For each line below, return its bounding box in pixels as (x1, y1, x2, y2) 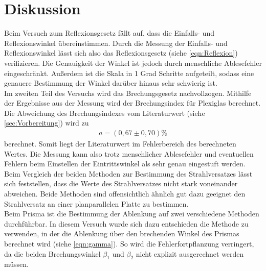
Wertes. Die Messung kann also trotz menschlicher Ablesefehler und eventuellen (4, 148, 254, 159)
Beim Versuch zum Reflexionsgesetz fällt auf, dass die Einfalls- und (4, 28, 214, 38)
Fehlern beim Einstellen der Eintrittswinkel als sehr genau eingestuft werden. (4, 158, 246, 169)
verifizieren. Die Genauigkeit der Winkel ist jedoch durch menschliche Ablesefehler (4, 57, 262, 68)
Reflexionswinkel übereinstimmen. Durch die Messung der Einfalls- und (4, 37, 228, 48)
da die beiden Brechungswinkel (4, 248, 101, 259)
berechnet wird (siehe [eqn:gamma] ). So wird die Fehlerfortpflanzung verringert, (4, 238, 254, 249)
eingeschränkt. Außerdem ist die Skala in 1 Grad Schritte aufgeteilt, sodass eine (4, 67, 254, 78)
